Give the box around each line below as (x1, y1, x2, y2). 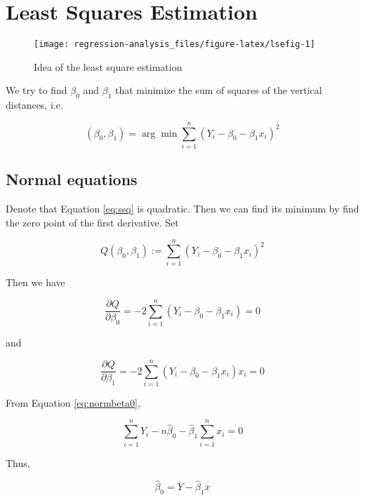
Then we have (6, 275, 65, 290)
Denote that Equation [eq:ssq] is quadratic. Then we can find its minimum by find (6, 201, 359, 216)
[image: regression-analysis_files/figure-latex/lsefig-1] (34, 39, 315, 50)
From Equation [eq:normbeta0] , (6, 395, 140, 410)
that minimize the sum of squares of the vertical (115, 83, 322, 97)
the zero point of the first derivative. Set (6, 215, 179, 229)
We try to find (6, 83, 67, 97)
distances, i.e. (6, 97, 63, 112)
